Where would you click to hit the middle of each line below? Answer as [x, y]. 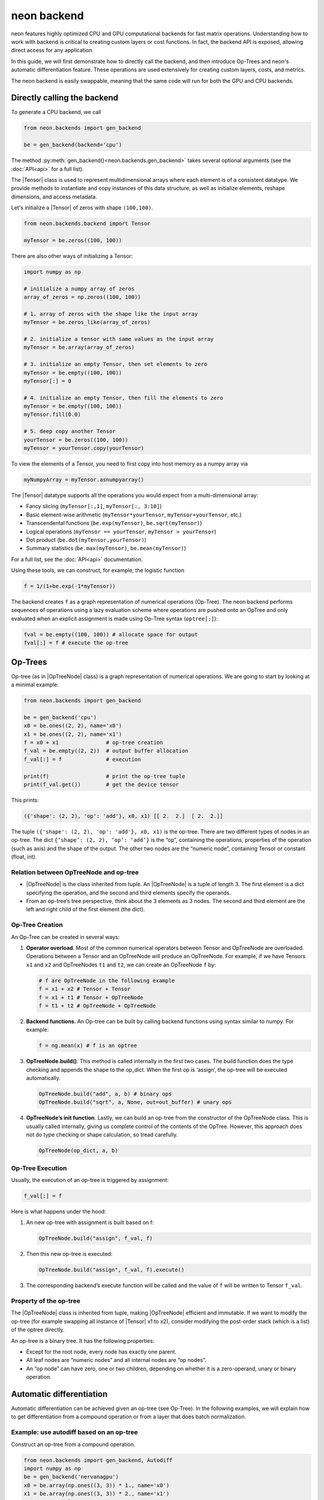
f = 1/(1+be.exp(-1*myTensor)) [70, 586]
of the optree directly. [38, 1330]
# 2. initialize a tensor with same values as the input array [119, 339]
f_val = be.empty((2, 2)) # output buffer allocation [106, 751]
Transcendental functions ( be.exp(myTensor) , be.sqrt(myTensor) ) [114, 523]
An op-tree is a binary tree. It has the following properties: [83, 1340]
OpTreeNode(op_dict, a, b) [78, 1151]
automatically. [43, 1078]
